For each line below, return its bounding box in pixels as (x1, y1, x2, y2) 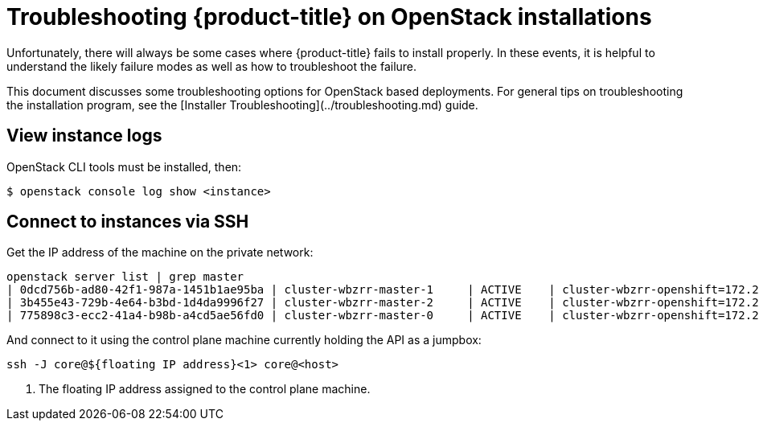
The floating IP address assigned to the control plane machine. (39, 382, 371, 396)
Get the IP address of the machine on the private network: (6, 245, 314, 260)
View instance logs (6, 125, 162, 146)
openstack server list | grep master (6, 270, 244, 284)
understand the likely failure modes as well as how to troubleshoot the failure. (6, 59, 417, 73)
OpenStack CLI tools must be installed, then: (6, 159, 242, 174)
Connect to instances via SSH (6, 211, 249, 232)
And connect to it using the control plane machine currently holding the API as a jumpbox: (6, 333, 482, 347)
